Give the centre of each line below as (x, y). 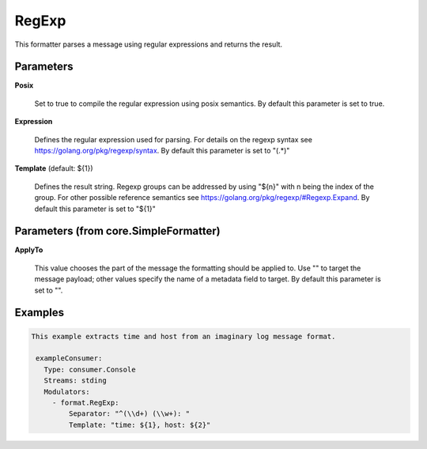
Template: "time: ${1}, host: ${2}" (140, 424)
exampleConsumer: (69, 358)
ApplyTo (29, 250)
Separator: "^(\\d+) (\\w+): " (129, 414)
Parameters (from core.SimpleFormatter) (117, 231)
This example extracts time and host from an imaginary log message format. (183, 336)
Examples (40, 313)
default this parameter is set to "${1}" (95, 209)
